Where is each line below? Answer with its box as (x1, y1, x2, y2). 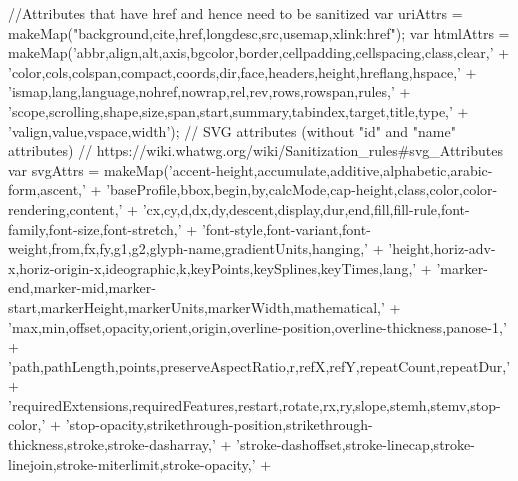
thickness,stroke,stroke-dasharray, (8, 434, 212, 455)
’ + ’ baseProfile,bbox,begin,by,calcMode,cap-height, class (82, 179, 426, 200)
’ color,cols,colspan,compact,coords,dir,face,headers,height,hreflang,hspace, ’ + (8, 61, 477, 82)
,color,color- (425, 179, 498, 200)
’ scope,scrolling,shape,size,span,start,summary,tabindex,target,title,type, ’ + (8, 100, 469, 121)
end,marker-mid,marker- (8, 277, 156, 298)
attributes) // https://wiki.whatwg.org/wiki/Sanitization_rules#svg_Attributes (8, 140, 503, 161)
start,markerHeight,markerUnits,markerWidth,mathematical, (8, 296, 382, 317)
